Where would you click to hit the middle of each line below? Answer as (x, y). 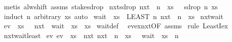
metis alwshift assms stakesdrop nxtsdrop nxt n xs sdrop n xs (111, 6)
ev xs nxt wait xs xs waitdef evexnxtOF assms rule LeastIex (116, 26)
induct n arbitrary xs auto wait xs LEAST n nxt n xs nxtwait (114, 16)
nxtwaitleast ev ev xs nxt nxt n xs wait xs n (91, 35)
